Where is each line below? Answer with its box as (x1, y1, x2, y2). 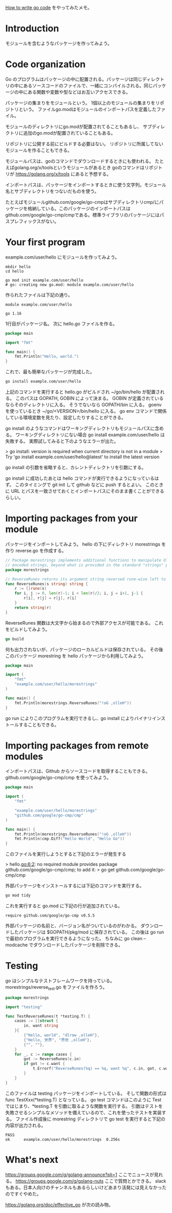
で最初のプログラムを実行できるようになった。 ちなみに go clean (5, 935, 142, 942)
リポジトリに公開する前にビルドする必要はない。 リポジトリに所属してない (5, 140, 164, 147)
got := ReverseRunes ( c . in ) (24, 1056, 81, 1061)
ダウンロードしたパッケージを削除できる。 (33, 942, 123, 948)
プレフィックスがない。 (9, 218, 59, 224)
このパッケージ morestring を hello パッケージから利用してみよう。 (5, 652, 146, 659)
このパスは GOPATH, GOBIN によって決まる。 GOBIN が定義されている (15, 395, 164, 401)
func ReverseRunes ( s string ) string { (5, 581, 88, 586)
